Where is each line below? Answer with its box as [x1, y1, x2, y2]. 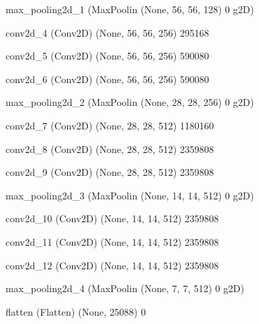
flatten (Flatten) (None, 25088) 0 [6, 304, 146, 318]
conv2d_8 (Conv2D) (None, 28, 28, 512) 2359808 [6, 141, 214, 156]
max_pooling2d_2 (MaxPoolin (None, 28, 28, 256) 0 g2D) [6, 95, 254, 109]
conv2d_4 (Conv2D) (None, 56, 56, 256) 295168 [6, 25, 209, 39]
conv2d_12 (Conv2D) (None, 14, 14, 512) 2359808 [6, 258, 219, 272]
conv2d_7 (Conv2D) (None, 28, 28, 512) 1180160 [6, 118, 214, 132]
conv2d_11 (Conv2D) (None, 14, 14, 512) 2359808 [6, 234, 219, 249]
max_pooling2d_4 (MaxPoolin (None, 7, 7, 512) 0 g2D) [6, 281, 244, 296]
